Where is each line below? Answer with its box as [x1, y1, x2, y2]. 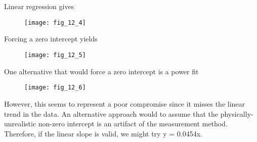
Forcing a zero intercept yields [4, 33, 98, 44]
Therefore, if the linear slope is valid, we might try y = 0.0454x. [4, 128, 202, 138]
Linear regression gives [4, 1, 74, 12]
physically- [220, 108, 253, 119]
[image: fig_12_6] [24, 84, 86, 91]
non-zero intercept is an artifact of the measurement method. [38, 118, 228, 129]
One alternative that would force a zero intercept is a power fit [4, 66, 199, 76]
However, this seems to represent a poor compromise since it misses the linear [4, 98, 245, 109]
